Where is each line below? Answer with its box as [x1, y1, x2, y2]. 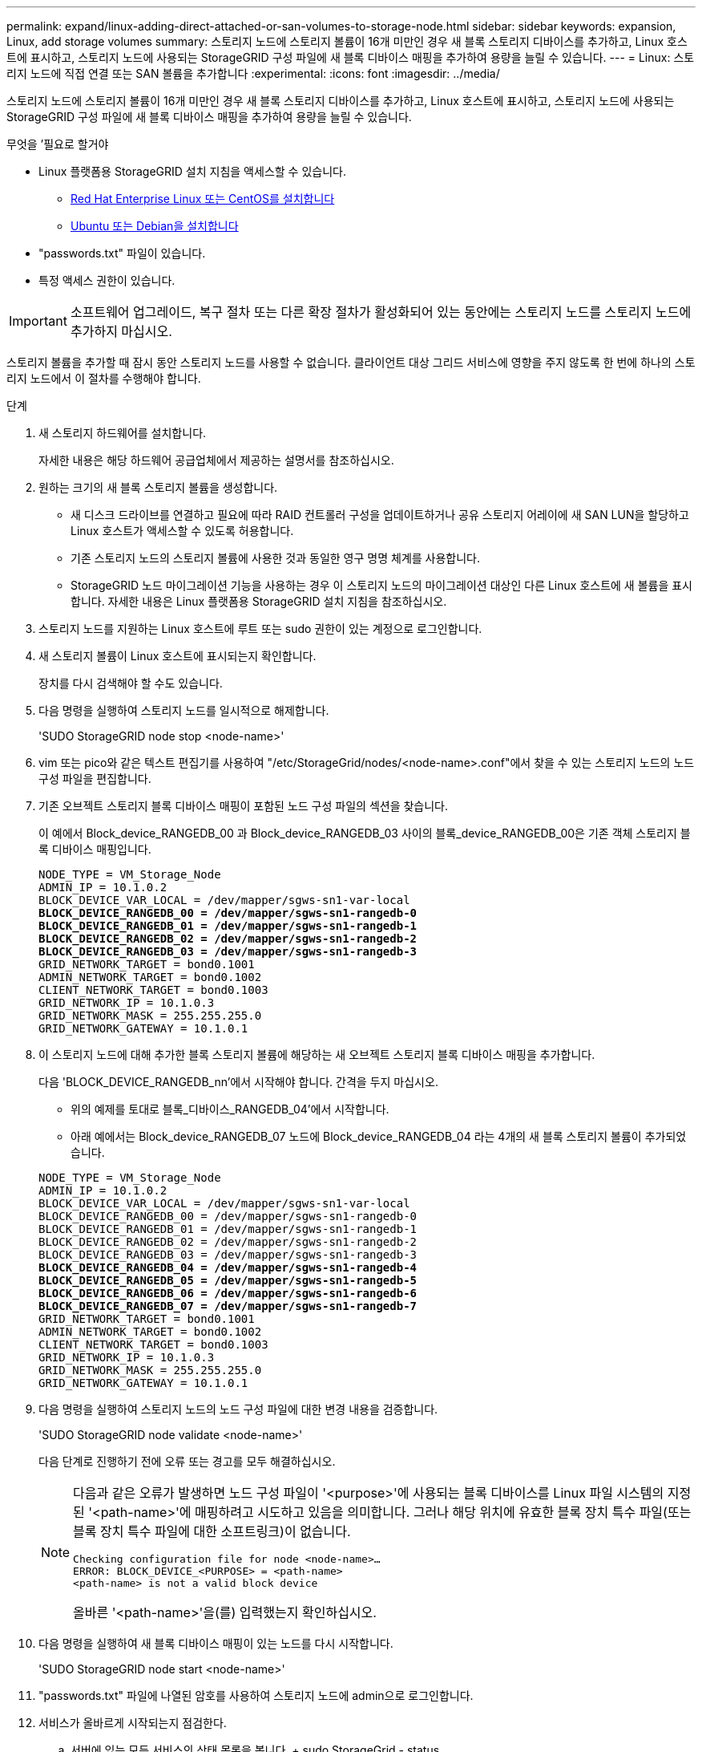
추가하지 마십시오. [70, 323, 172, 339]
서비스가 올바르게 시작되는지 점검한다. [38, 1716, 227, 1730]
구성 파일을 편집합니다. [38, 772, 151, 785]
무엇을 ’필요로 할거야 [6, 137, 109, 151]
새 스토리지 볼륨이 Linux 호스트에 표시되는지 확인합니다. [38, 649, 317, 663]
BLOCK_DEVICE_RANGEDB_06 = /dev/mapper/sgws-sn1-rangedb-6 [38, 1287, 418, 1300]
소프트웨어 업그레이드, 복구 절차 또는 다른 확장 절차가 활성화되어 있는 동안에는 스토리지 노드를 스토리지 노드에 [70, 304, 692, 320]
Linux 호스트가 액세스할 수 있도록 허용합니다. [71, 524, 294, 537]
